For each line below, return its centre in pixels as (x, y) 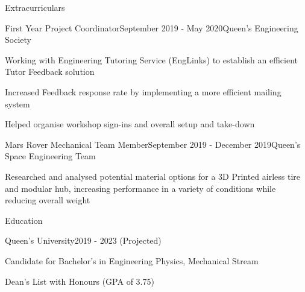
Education (24, 220)
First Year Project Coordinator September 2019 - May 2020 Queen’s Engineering (152, 27)
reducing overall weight (48, 200)
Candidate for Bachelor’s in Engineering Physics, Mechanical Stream (132, 260)
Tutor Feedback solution (50, 71)
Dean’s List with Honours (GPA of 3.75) (80, 281)
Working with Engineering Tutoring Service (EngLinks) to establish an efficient (151, 59)
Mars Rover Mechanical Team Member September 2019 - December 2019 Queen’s (153, 144)
